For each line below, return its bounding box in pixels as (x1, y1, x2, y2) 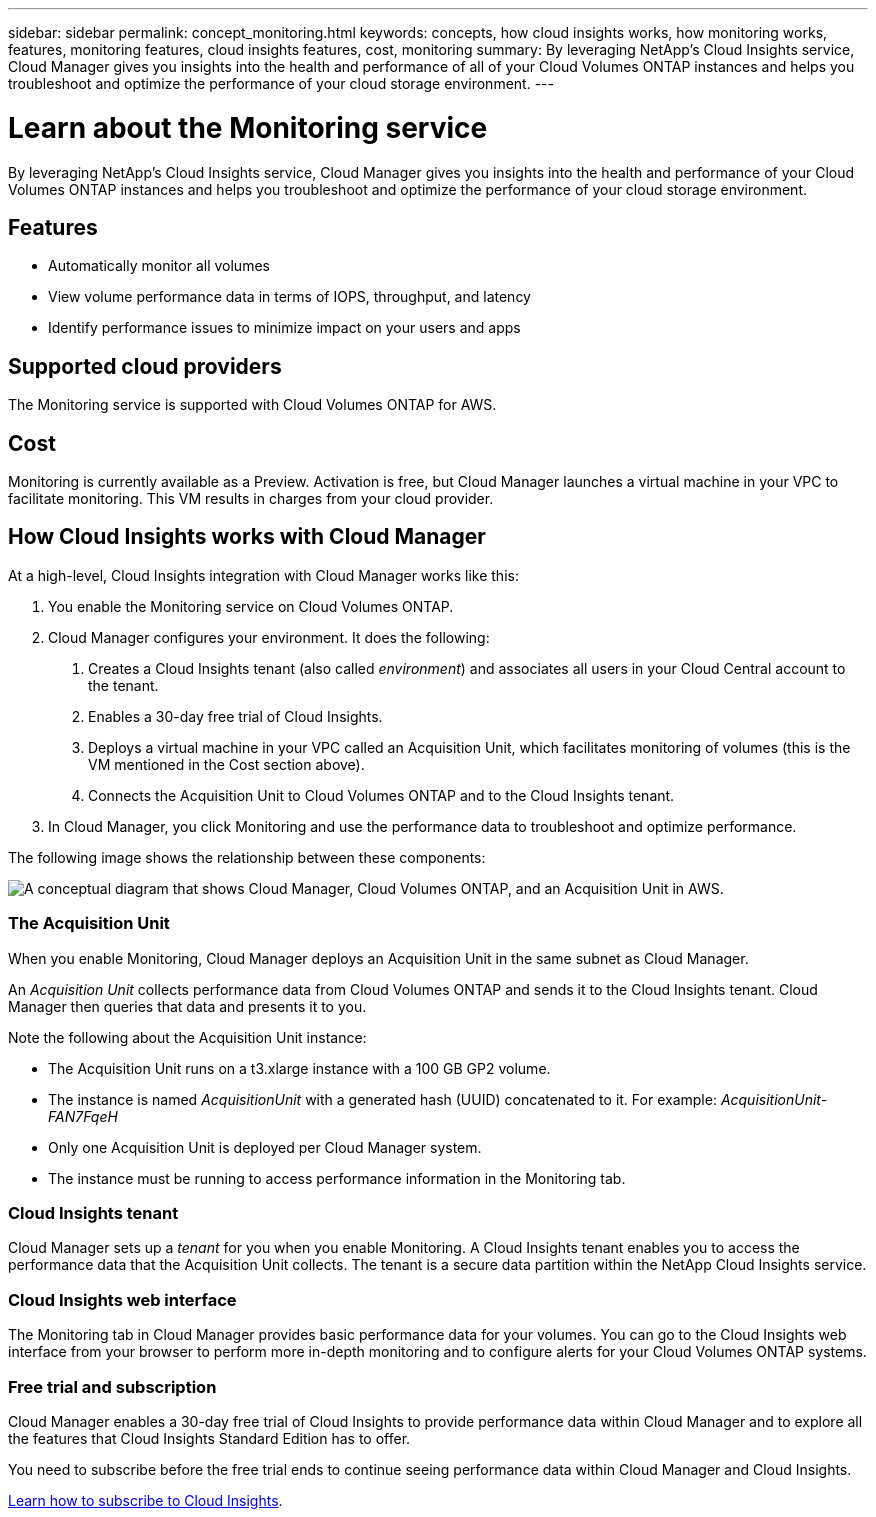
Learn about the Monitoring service (8, 110, 488, 145)
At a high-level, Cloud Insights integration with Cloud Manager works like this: (8, 566, 519, 584)
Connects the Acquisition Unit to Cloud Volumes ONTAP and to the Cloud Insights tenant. (88, 786, 675, 804)
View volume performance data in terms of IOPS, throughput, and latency (48, 288, 531, 306)
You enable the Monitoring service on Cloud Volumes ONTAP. (48, 597, 454, 615)
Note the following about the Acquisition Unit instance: (8, 1028, 367, 1046)
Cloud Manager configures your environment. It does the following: (48, 628, 490, 646)
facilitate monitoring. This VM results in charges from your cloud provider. (8, 490, 494, 508)
